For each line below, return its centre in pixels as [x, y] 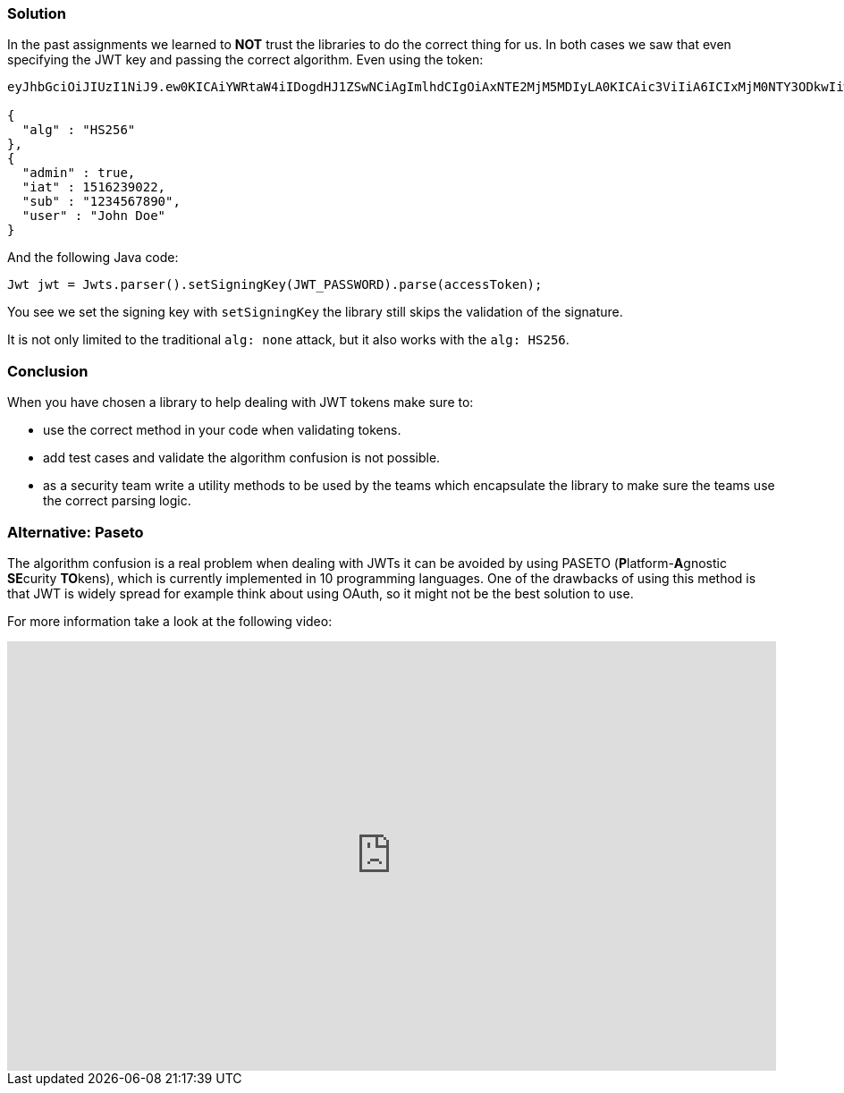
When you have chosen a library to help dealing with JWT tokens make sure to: [241, 402]
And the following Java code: [93, 258]
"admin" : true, [79, 173]
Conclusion [48, 371]
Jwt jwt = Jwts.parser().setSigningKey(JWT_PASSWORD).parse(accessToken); [275, 285]
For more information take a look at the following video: [170, 621]
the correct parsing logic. [117, 501]
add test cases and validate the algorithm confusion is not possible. [242, 458]
